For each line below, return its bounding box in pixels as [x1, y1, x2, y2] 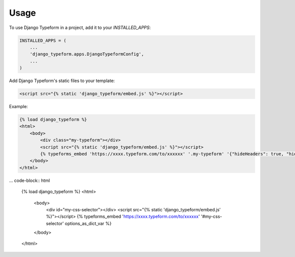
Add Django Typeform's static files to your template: [9, 78, 115, 84]
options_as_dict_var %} [64, 220, 112, 226]
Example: [9, 104, 28, 110]
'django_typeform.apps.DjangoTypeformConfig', [29, 52, 145, 57]
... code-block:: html [9, 177, 50, 183]
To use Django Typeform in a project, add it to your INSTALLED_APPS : [9, 25, 151, 30]
